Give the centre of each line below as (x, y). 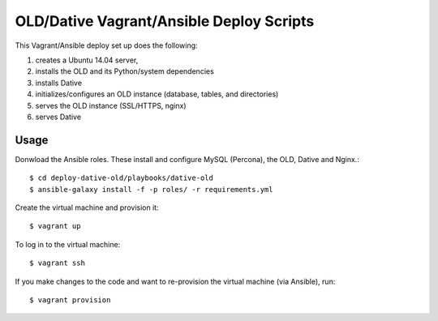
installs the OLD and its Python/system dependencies (125, 71)
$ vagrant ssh (57, 263)
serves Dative (58, 117)
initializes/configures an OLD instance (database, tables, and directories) (157, 94)
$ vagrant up (55, 226)
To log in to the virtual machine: (68, 244)
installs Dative (59, 83)
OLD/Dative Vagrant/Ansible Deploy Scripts (165, 21)
